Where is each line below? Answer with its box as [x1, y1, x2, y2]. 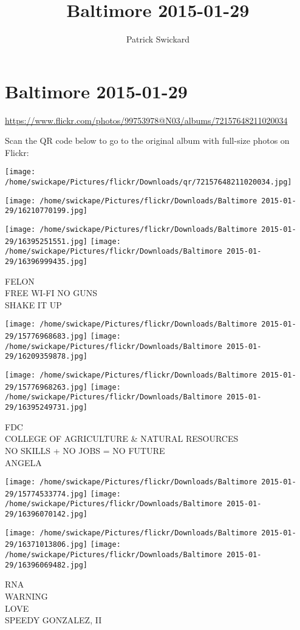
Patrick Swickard [126, 33, 190, 46]
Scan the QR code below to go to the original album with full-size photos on [5, 134, 290, 147]
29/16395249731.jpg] [5, 403, 88, 412]
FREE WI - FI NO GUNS [5, 286, 97, 299]
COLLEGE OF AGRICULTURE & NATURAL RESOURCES [5, 432, 239, 445]
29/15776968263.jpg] [5, 382, 88, 391]
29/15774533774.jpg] [5, 489, 88, 498]
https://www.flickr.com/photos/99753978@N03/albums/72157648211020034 [5, 113, 288, 126]
